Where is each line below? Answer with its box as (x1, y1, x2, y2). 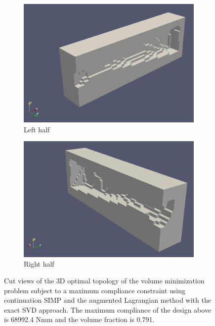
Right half (24, 259, 54, 269)
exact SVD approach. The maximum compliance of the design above (4, 304, 212, 315)
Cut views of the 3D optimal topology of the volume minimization (4, 275, 205, 285)
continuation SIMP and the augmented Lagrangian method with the (4, 295, 211, 305)
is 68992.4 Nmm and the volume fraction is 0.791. (4, 314, 155, 325)
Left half (24, 124, 50, 134)
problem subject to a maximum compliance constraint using (4, 285, 186, 295)
